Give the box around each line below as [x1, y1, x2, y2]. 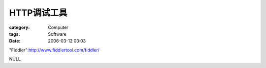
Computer [48, 24, 68, 30]
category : [9, 24, 30, 30]
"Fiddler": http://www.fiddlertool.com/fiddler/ [9, 47, 100, 53]
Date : [9, 38, 21, 44]
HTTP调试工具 [9, 7, 67, 18]
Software [48, 31, 66, 37]
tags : [9, 31, 20, 37]
